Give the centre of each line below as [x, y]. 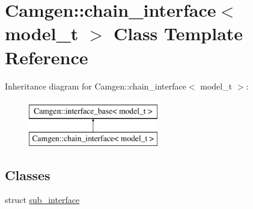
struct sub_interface [42, 200]
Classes [28, 174]
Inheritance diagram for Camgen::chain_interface [96, 86]
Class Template [178, 33]
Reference [47, 57]
